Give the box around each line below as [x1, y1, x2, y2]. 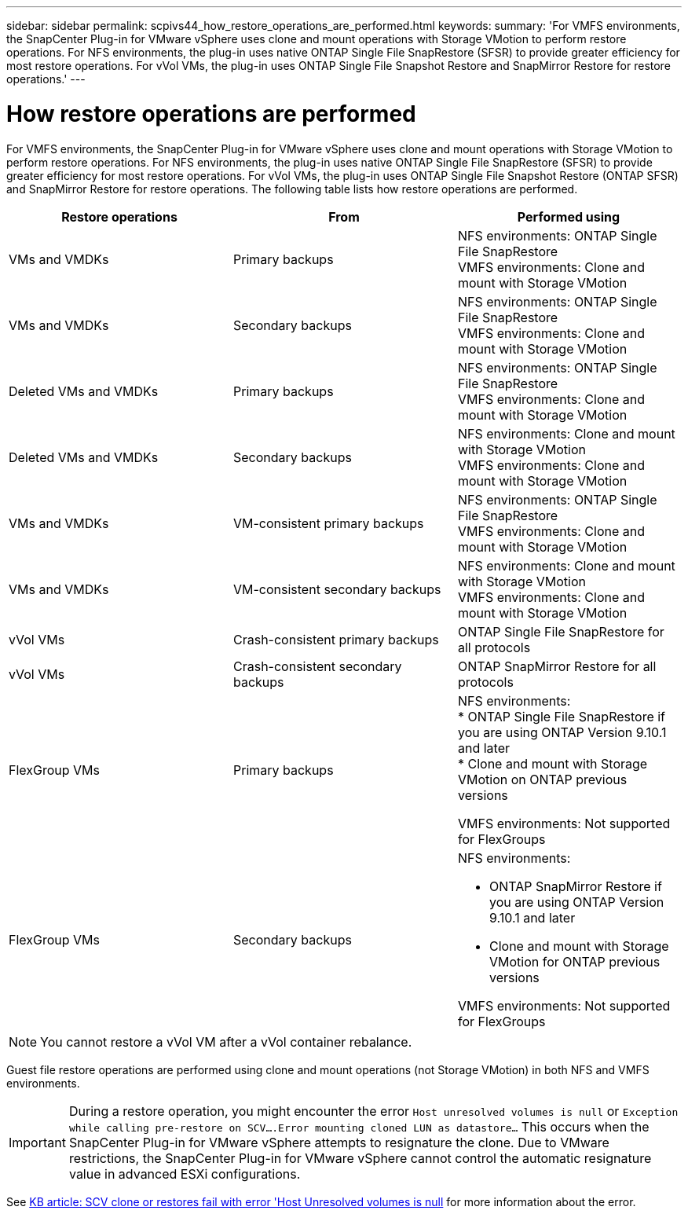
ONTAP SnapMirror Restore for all [457, 658, 657, 674]
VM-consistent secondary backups [232, 581, 441, 597]
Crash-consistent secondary [232, 658, 402, 674]
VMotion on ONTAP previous [457, 771, 628, 787]
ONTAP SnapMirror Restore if [489, 878, 662, 894]
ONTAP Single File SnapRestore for [457, 623, 664, 640]
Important [9, 1134, 66, 1150]
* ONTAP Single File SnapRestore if [457, 708, 666, 724]
